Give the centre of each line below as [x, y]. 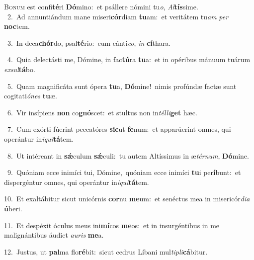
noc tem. [17, 26]
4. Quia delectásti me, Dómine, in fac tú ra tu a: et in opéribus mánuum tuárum [129, 59]
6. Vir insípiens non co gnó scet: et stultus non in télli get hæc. [102, 112]
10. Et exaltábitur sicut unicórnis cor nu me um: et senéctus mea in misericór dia [127, 199]
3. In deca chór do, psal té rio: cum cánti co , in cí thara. [89, 43]
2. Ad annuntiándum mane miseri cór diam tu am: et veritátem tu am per [118, 16]
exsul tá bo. [20, 69]
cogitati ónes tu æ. [31, 96]
